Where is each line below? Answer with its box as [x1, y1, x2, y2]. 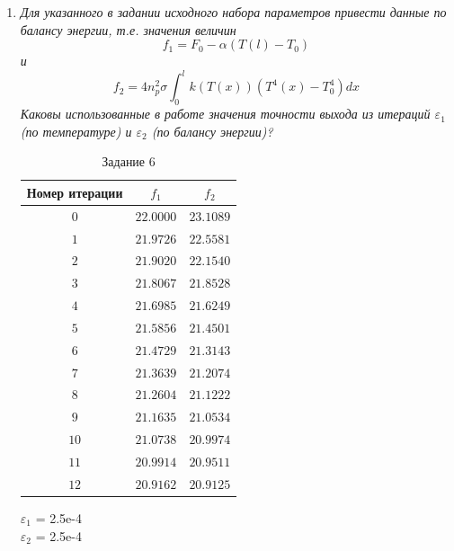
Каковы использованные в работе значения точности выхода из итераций [20, 104, 431, 123]
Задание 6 [102, 152, 156, 171]
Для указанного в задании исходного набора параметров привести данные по [20, 3, 447, 21]
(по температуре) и [20, 121, 132, 140]
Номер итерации [26, 182, 123, 201]
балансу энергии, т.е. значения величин [20, 20, 236, 39]
